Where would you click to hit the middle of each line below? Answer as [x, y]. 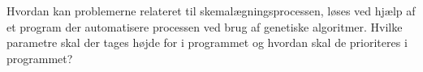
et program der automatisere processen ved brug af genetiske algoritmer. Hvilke [205, 26]
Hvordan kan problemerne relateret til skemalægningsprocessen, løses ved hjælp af [211, 11]
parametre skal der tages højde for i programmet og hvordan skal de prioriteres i [207, 42]
